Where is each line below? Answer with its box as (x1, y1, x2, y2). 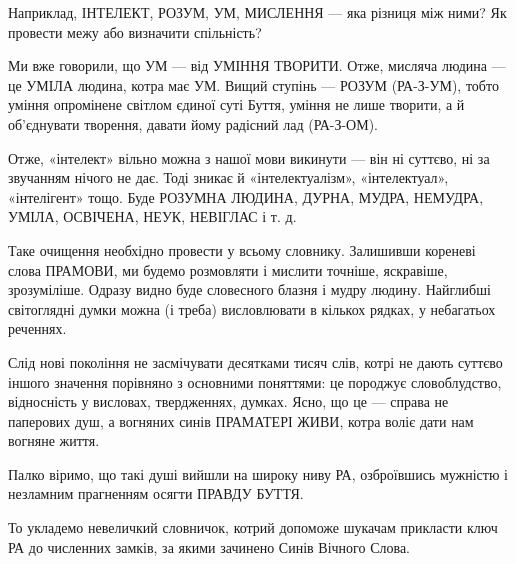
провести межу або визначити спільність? (8, 21, 262, 42)
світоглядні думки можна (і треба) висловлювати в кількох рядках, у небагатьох (8, 298, 496, 319)
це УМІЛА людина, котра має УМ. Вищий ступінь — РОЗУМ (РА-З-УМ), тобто (8, 74, 499, 95)
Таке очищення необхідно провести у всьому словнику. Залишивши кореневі (8, 239, 476, 260)
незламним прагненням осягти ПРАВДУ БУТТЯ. (8, 483, 304, 504)
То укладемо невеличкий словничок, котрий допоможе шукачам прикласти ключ (8, 517, 498, 538)
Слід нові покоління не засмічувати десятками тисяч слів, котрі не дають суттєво (8, 351, 503, 372)
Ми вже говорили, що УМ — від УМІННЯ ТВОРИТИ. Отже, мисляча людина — (8, 55, 506, 76)
